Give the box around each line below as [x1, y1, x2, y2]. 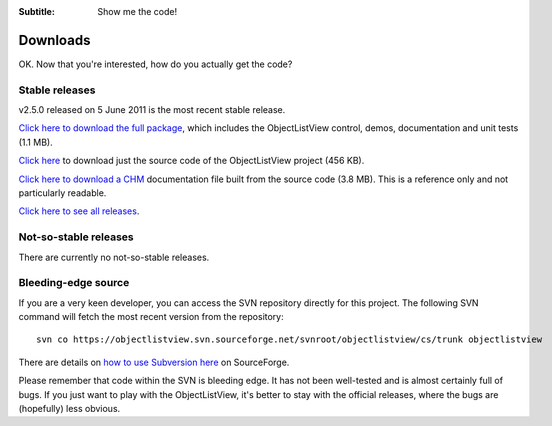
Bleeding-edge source [18, 276, 130, 290]
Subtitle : [18, 6, 55, 17]
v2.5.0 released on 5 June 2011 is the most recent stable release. [18, 104, 286, 116]
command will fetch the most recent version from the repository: [18, 311, 284, 323]
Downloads [18, 31, 91, 49]
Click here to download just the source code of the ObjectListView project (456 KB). [18, 155, 365, 167]
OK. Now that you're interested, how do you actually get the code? [18, 58, 293, 70]
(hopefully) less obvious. [18, 403, 121, 415]
